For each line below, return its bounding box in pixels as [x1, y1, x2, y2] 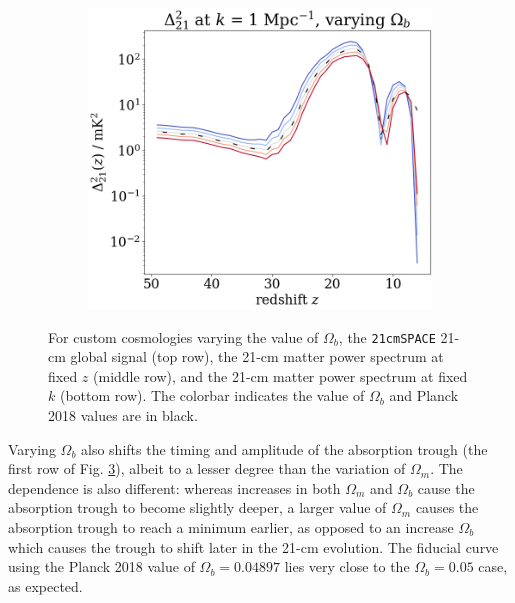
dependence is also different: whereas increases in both [8, 477, 341, 498]
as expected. [8, 575, 83, 596]
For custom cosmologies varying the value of [48, 326, 319, 347]
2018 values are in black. [48, 405, 198, 426]
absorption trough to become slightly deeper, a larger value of [8, 497, 387, 518]
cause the [417, 477, 475, 498]
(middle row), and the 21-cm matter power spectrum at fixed [93, 365, 468, 386]
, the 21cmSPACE [338, 326, 436, 347]
